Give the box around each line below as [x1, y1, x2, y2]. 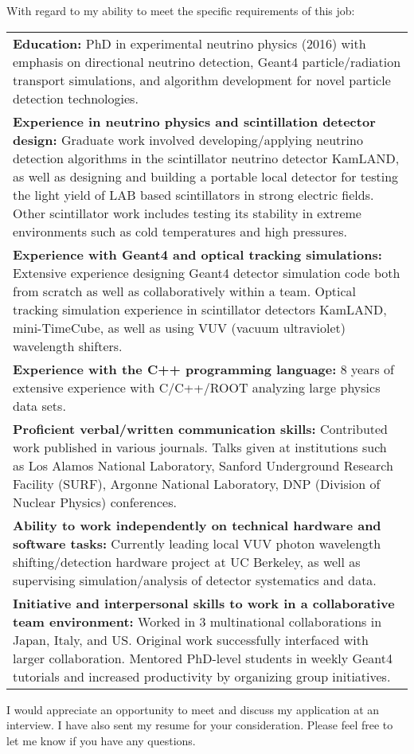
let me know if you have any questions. [6, 732, 196, 748]
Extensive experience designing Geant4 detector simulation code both [13, 263, 400, 282]
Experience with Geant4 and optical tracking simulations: [13, 244, 382, 264]
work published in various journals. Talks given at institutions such [13, 437, 387, 456]
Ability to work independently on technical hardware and [13, 515, 381, 534]
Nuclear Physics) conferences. [13, 492, 177, 511]
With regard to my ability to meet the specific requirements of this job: [6, 2, 355, 18]
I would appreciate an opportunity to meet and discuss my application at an [6, 701, 380, 717]
